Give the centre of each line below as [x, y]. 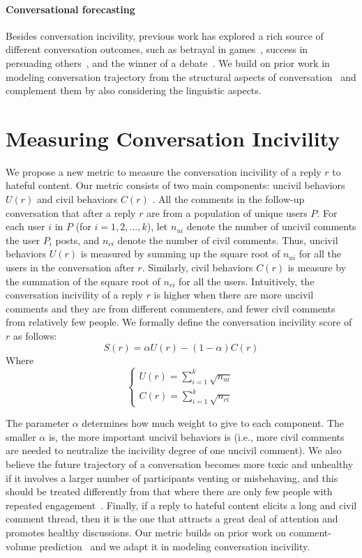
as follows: [35, 336]
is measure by [317, 267]
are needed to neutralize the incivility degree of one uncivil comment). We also [174, 450]
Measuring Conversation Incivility [173, 138]
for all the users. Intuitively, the [247, 281]
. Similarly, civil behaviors [197, 267]
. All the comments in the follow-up [228, 199]
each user [25, 226]
